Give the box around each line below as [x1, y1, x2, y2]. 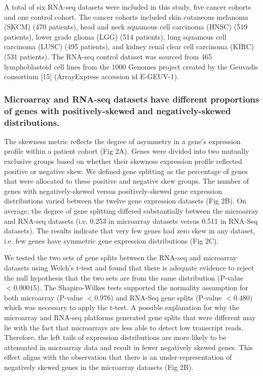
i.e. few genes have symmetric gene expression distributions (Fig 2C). [4, 235, 219, 246]
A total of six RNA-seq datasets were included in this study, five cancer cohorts [4, 2, 251, 12]
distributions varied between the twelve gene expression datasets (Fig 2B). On [4, 195, 247, 206]
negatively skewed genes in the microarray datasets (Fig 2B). [4, 361, 194, 372]
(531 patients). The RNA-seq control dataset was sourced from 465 [4, 51, 212, 61]
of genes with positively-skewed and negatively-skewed [4, 104, 231, 117]
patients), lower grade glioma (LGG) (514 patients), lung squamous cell [4, 31, 227, 42]
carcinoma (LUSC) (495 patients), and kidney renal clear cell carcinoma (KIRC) [4, 41, 254, 52]
